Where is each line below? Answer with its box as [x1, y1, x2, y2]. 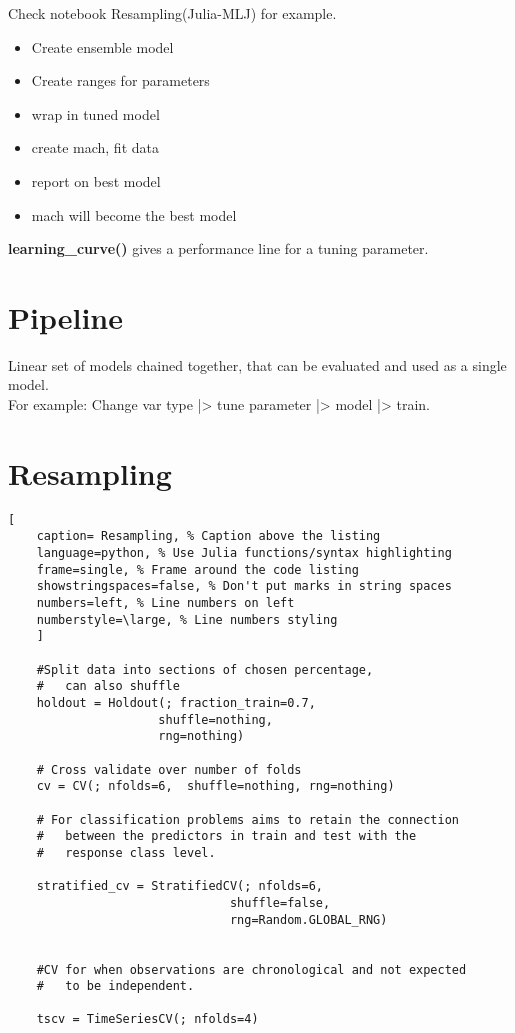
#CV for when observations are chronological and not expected [36, 962, 467, 977]
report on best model [31, 170, 161, 191]
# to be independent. [36, 979, 195, 994]
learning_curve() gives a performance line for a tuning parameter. [8, 238, 429, 259]
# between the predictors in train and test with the [36, 829, 417, 844]
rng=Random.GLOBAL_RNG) [229, 912, 388, 927]
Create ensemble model [31, 36, 174, 57]
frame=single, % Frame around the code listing [36, 562, 359, 577]
